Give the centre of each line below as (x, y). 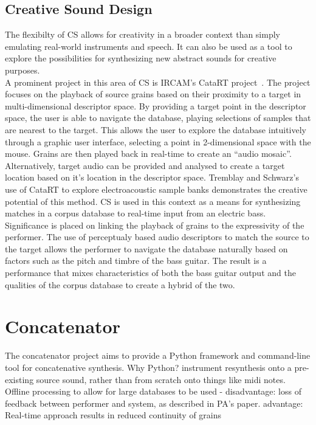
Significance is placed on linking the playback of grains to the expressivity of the (155, 225)
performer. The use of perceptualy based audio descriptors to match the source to (157, 237)
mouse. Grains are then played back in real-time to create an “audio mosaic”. (148, 154)
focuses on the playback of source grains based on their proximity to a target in (153, 94)
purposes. (22, 70)
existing (19, 379)
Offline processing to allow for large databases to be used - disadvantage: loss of (153, 391)
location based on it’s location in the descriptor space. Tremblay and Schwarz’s (152, 177)
